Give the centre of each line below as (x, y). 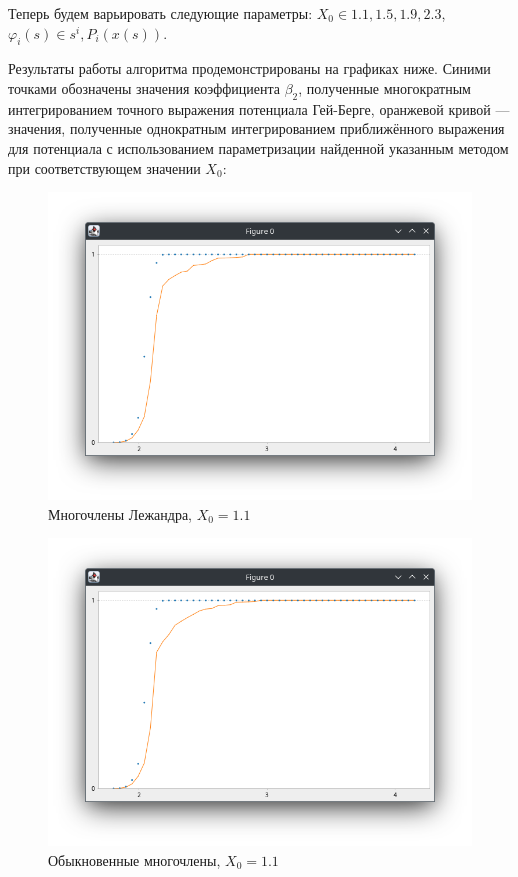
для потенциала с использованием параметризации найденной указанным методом (258, 147)
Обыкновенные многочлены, (134, 859)
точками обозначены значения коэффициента (144, 87)
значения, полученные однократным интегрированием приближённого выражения (256, 128)
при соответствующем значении (104, 167)
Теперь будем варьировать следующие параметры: (160, 13)
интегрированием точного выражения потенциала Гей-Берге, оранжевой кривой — (259, 108)
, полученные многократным (384, 87)
